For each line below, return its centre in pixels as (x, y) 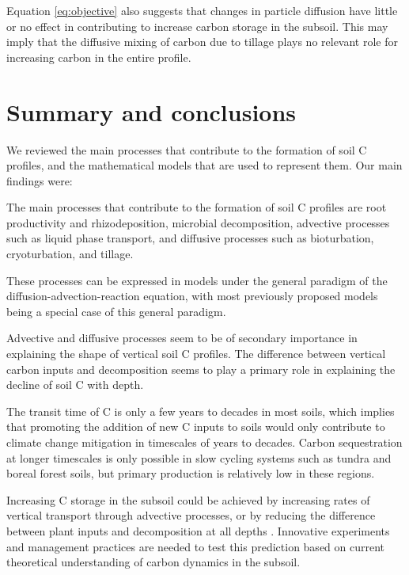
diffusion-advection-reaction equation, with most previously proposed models (192, 296)
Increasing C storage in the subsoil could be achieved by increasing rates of (188, 499)
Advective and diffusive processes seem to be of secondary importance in (182, 338)
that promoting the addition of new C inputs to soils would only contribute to (196, 426)
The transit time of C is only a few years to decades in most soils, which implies (201, 411)
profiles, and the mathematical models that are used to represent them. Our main (204, 165)
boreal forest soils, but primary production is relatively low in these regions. (191, 473)
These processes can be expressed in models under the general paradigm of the (197, 280)
